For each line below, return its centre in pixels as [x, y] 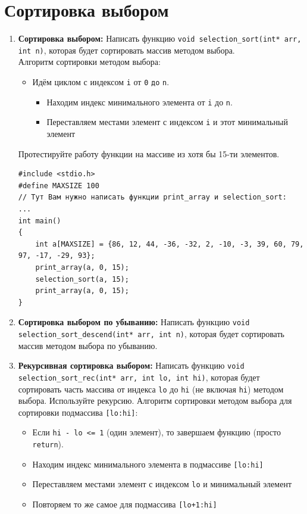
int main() [40, 221]
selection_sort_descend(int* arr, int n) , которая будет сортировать [151, 333]
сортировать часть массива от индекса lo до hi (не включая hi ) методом [151, 389]
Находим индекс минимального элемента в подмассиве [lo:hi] [148, 464]
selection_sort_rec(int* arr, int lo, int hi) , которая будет [139, 377]
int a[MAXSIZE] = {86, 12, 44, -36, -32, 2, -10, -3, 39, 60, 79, [170, 244]
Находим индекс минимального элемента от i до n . [140, 102]
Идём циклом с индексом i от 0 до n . [101, 82]
